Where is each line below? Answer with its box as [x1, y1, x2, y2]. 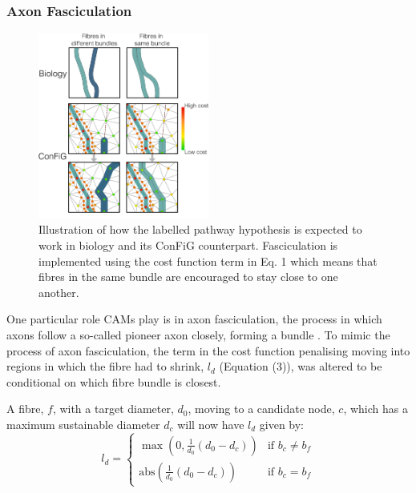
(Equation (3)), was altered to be [219, 358, 382, 375]
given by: [259, 416, 305, 433]
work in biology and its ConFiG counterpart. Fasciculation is [38, 237, 338, 254]
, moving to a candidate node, [188, 400, 335, 417]
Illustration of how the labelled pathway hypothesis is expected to [38, 221, 362, 238]
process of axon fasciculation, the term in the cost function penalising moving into [6, 342, 410, 359]
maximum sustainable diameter [6, 416, 160, 433]
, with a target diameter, [52, 400, 174, 417]
